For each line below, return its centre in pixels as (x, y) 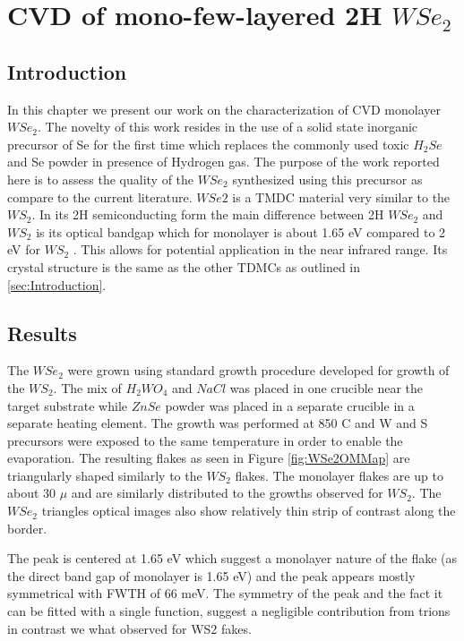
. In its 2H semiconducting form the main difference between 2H (208, 214)
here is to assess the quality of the (101, 179)
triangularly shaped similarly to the (105, 475)
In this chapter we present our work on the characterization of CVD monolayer (224, 109)
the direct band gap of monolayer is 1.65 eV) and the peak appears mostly (211, 575)
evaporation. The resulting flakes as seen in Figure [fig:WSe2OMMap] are (209, 458)
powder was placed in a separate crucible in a (290, 405)
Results (42, 333)
